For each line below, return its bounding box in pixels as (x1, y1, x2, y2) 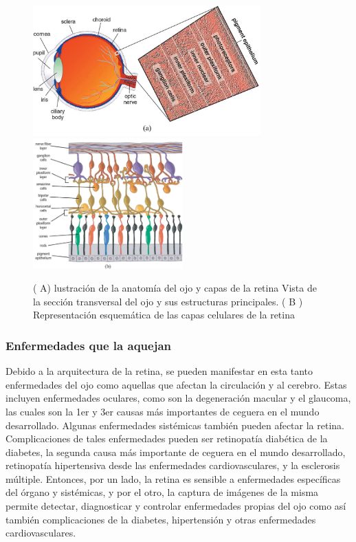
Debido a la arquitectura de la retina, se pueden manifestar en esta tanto (5, 364, 313, 378)
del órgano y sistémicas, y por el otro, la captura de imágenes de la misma (5, 485, 319, 499)
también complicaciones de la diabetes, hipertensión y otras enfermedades (5, 512, 316, 526)
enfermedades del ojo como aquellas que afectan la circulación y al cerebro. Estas (5, 377, 347, 391)
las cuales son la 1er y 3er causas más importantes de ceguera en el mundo (5, 404, 320, 418)
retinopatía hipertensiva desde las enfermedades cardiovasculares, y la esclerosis (5, 458, 340, 473)
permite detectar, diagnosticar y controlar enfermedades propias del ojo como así (5, 499, 346, 513)
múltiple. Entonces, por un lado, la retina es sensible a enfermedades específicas (5, 471, 341, 486)
